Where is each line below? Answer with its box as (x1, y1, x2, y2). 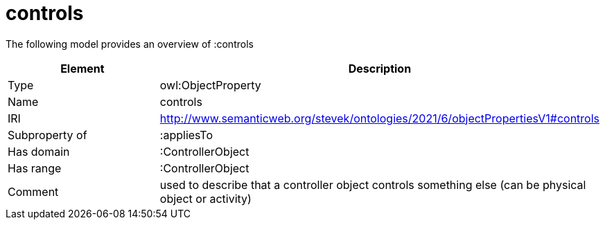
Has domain (8, 144, 70, 159)
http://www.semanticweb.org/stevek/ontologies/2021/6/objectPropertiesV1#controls (159, 111, 599, 125)
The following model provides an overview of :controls (6, 37, 254, 50)
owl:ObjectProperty (159, 78, 261, 92)
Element (60, 61, 105, 75)
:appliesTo (159, 127, 213, 142)
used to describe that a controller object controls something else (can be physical (159, 177, 586, 192)
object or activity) (159, 191, 252, 206)
